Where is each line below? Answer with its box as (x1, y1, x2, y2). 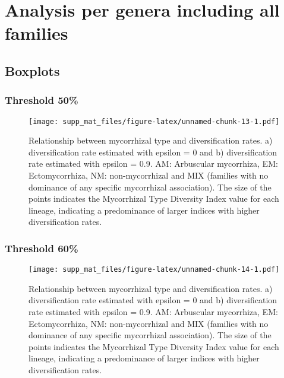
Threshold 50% (5, 93, 78, 107)
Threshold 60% (5, 240, 78, 255)
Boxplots (5, 61, 60, 80)
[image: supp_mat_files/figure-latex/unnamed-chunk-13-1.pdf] (29, 117, 280, 126)
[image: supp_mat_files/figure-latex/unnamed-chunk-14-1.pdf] (29, 265, 280, 274)
